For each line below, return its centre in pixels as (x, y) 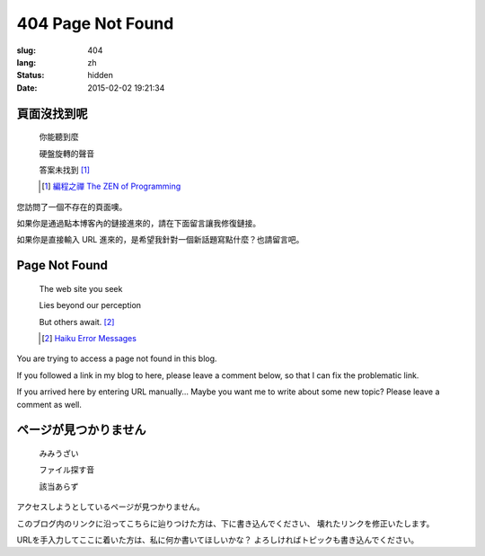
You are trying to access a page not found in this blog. (117, 358)
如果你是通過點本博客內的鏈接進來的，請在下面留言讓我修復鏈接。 (138, 224)
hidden (101, 75)
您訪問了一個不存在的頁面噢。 (72, 207)
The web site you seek (81, 288)
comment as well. (49, 404)
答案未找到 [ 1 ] (64, 170)
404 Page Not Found (95, 23)
